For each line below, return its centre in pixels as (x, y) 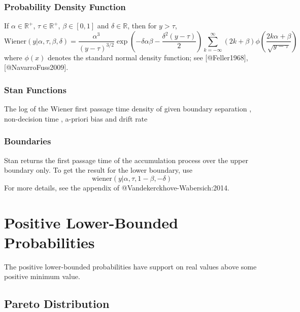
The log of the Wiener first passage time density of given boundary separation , (128, 109)
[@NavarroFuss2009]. (36, 67)
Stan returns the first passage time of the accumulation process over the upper (126, 160)
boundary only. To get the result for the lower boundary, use (98, 170)
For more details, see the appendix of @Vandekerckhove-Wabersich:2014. (117, 187)
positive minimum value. (42, 276)
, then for (142, 26)
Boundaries (28, 141)
